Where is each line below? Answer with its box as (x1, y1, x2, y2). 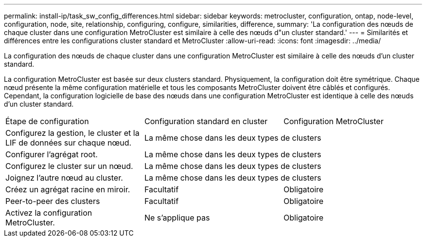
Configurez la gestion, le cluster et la (5, 128, 140, 138)
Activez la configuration (5, 208, 92, 218)
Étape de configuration (5, 116, 89, 126)
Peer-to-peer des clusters (5, 196, 100, 206)
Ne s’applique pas (144, 213, 210, 222)
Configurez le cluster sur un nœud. (5, 161, 133, 171)
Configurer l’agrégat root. (5, 149, 98, 159)
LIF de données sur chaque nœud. (5, 138, 132, 148)
